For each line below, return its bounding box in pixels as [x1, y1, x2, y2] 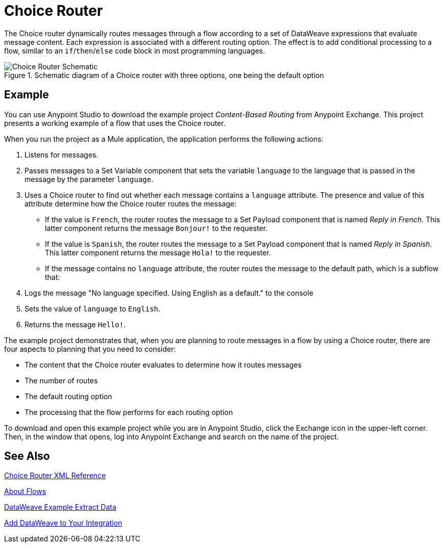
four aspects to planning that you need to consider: [4, 344, 176, 353]
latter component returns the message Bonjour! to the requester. [45, 223, 268, 232]
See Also [4, 450, 50, 463]
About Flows [4, 487, 46, 496]
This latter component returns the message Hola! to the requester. [45, 248, 271, 257]
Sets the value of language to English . [24, 304, 161, 313]
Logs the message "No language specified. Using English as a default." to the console [24, 288, 313, 297]
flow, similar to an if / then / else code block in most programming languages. [4, 46, 265, 55]
